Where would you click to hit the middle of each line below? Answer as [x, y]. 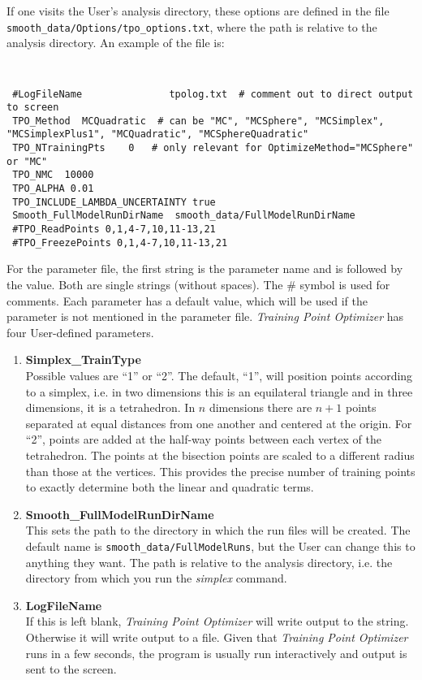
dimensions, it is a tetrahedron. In [110, 407]
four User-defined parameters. [80, 332]
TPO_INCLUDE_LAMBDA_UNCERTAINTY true [114, 202]
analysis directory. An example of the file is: [116, 43]
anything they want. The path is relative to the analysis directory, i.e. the [209, 562]
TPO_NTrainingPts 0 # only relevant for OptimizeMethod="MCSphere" [213, 148]
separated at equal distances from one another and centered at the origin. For [219, 423]
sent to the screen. [71, 669]
